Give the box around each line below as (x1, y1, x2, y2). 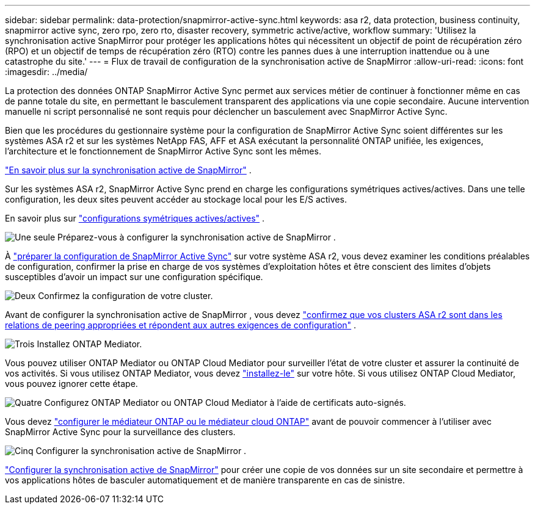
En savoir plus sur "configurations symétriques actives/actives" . (5, 213, 265, 223)
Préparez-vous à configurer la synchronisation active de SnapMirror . (57, 232, 336, 242)
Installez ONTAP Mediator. (37, 339, 142, 349)
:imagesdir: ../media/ (5, 67, 88, 77)
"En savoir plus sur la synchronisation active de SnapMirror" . (5, 165, 252, 175)
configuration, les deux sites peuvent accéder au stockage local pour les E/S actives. (5, 194, 347, 204)
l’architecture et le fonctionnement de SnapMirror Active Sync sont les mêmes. (5, 146, 321, 156)
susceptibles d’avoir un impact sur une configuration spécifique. (5, 272, 263, 282)
